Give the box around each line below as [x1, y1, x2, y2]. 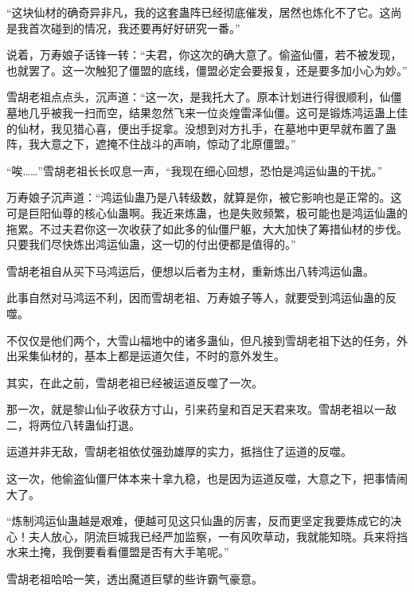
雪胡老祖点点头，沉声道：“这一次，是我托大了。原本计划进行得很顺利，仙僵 [6, 88, 402, 105]
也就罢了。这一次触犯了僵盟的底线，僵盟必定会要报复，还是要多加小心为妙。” [6, 61, 408, 78]
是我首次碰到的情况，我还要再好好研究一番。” [6, 19, 240, 36]
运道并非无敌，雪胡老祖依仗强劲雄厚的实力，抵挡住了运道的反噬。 [6, 443, 352, 460]
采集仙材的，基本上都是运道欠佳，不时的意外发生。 [17, 347, 285, 364]
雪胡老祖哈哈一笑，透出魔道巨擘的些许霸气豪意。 [6, 570, 263, 587]
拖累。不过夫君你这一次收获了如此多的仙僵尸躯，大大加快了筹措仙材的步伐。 [6, 220, 408, 237]
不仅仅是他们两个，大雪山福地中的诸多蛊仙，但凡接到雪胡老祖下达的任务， [6, 331, 396, 348]
